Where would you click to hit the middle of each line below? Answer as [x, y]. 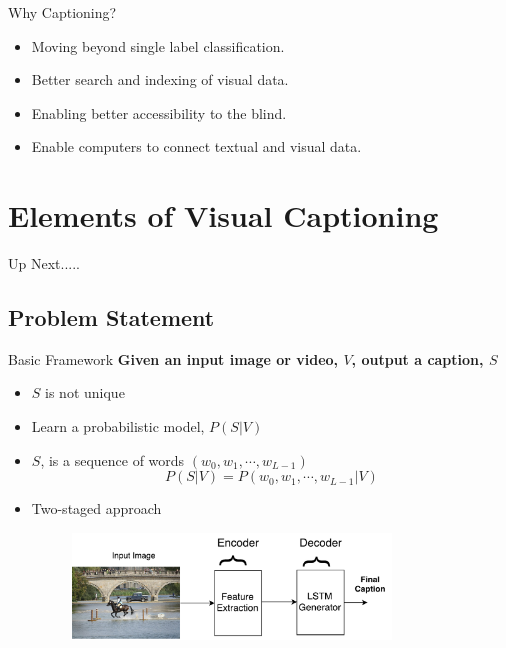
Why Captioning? [62, 12]
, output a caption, [417, 358]
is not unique [85, 392]
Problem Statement [111, 317]
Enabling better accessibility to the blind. [159, 112]
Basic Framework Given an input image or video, [173, 358]
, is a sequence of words [112, 459]
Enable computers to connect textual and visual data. [196, 146]
